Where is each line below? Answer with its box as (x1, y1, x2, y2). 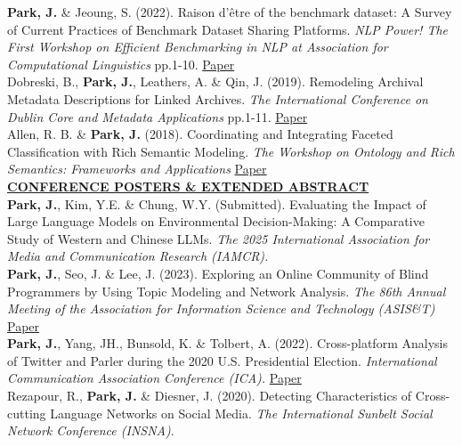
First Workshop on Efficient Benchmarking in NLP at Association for (7, 37, 388, 56)
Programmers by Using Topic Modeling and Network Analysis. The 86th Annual (7, 281, 446, 300)
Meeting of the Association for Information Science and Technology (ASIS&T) (7, 299, 435, 318)
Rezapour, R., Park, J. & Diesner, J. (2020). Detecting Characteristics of (7, 386, 412, 405)
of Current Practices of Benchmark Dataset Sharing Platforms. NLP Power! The (7, 20, 449, 38)
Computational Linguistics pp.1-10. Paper (7, 54, 235, 73)
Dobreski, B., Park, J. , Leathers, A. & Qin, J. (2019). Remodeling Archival (7, 72, 424, 91)
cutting (7, 403, 46, 422)
